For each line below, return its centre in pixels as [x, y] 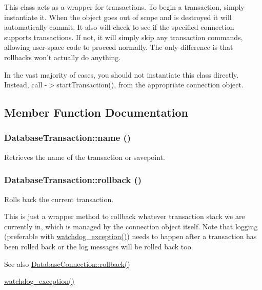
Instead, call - [26, 85]
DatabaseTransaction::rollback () [73, 180]
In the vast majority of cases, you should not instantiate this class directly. [122, 74]
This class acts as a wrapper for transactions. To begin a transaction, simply [124, 7]
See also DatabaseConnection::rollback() [67, 264]
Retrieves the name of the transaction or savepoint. [85, 157]
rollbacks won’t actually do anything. [63, 57]
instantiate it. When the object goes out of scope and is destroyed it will [118, 17]
